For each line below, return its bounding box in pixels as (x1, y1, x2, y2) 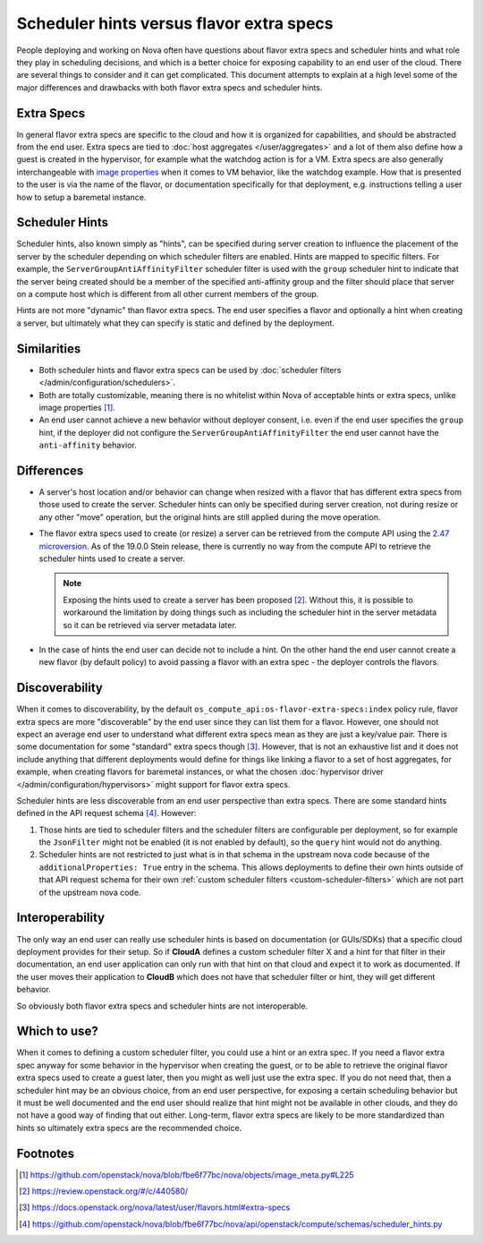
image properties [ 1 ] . (38, 402, 115, 413)
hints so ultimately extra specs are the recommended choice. (16, 1122, 242, 1133)
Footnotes (16, 1145, 75, 1161)
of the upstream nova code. (38, 887, 141, 898)
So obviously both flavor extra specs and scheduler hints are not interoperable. (16, 1000, 309, 1011)
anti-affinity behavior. (38, 439, 138, 451)
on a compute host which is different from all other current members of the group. (16, 289, 319, 300)
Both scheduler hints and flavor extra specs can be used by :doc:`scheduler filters (38, 364, 342, 375)
